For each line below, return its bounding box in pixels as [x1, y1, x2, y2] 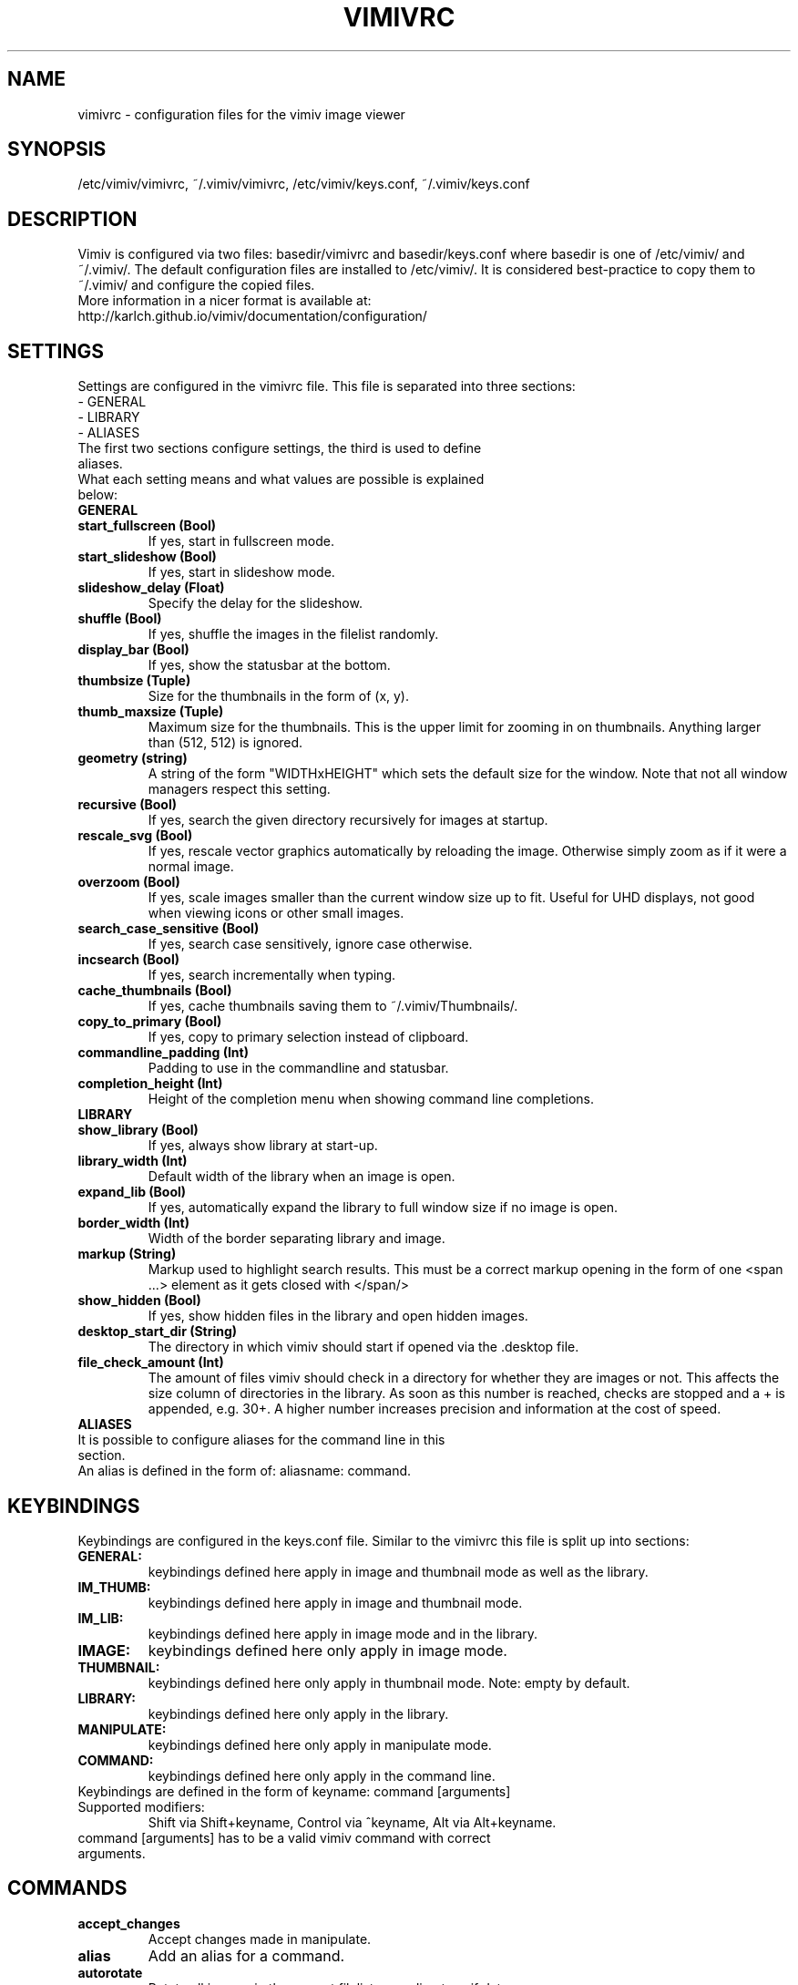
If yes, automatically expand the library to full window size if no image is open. [148, 1199, 619, 1216]
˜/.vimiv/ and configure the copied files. [77, 277, 315, 293]
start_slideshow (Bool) [77, 549, 217, 565]
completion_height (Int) [77, 1075, 223, 1092]
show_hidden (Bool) [77, 1292, 201, 1309]
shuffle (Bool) [77, 611, 162, 627]
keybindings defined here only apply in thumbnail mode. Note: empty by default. [148, 1674, 630, 1691]
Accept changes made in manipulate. [148, 1930, 372, 1947]
